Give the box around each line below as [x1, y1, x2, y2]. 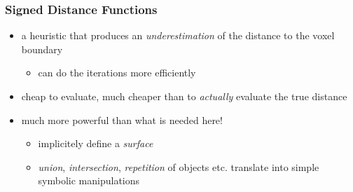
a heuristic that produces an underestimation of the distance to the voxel [21, 28, 335, 43]
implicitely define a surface [38, 136, 153, 151]
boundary [21, 41, 63, 56]
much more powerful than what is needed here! [21, 112, 223, 127]
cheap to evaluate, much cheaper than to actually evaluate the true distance [21, 89, 347, 103]
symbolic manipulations [38, 173, 140, 188]
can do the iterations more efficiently [38, 65, 196, 80]
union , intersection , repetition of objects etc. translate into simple [38, 159, 319, 174]
